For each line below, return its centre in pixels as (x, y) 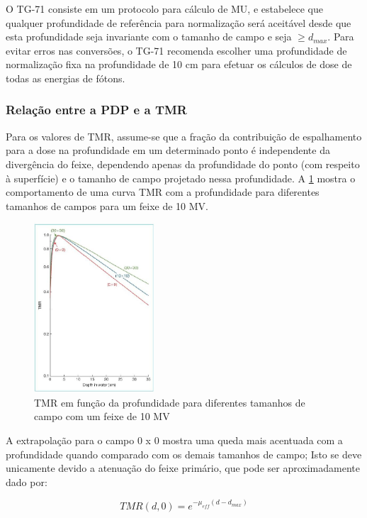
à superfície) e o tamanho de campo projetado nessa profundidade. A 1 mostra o (181, 178)
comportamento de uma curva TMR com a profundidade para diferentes (163, 192)
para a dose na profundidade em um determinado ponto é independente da (168, 150)
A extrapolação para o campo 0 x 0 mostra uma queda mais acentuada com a (174, 440)
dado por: (27, 481)
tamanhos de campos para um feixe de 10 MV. (107, 205)
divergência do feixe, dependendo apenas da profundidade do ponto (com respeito (183, 164)
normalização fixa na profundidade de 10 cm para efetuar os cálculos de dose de (179, 64)
